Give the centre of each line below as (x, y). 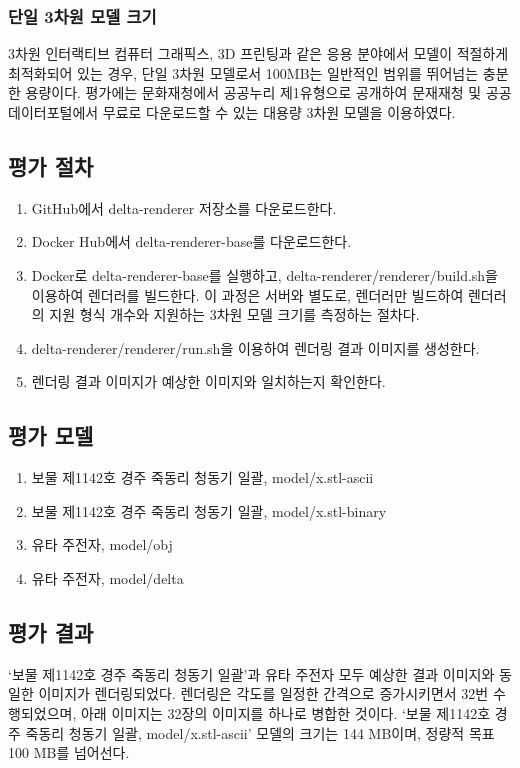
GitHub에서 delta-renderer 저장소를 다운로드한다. (184, 207)
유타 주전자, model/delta (107, 577)
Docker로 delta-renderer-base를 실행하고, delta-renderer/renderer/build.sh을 (264, 274)
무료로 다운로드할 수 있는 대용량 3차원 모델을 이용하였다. (279, 112)
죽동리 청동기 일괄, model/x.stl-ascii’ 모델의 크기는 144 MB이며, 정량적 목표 (260, 732)
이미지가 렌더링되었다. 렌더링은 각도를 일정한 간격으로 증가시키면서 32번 (263, 693)
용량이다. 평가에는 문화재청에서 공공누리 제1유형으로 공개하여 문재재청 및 (253, 92)
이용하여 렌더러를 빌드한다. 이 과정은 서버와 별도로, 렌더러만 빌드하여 (247, 294)
